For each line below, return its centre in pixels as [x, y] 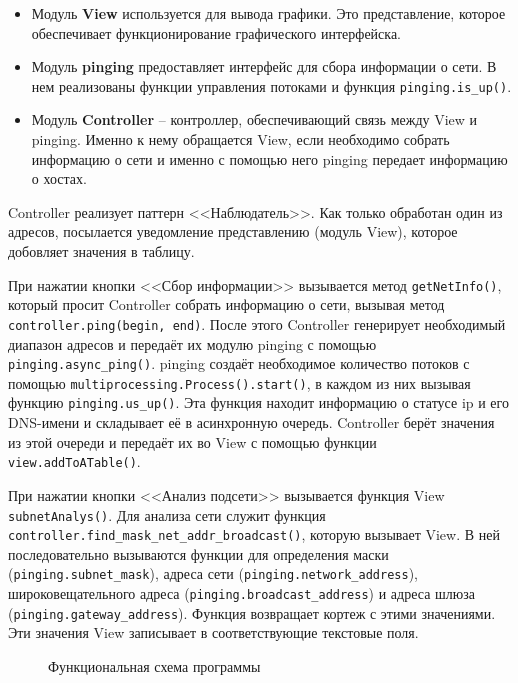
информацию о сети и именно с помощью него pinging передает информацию [269, 158]
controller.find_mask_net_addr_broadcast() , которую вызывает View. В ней [254, 534]
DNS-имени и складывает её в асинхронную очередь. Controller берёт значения [251, 422]
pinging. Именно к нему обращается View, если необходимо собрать [240, 139]
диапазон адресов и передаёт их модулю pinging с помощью [192, 343]
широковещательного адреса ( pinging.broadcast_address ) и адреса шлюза [241, 593]
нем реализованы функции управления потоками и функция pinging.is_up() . [271, 85]
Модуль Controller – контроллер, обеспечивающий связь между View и [254, 119]
